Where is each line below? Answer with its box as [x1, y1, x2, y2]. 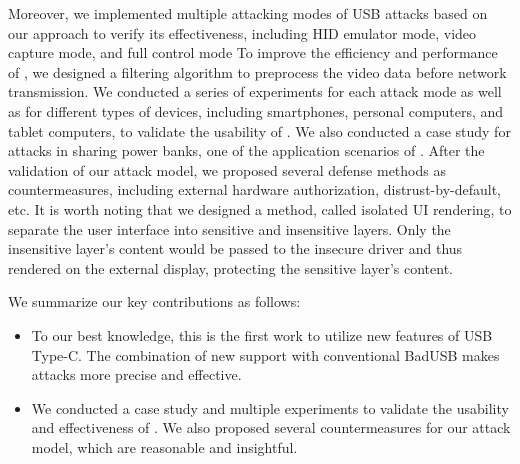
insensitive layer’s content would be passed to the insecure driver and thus [8, 238, 463, 259]
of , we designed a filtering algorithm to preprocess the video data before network [8, 61, 507, 82]
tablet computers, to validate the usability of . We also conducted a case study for [8, 120, 511, 141]
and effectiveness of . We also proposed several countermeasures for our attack [31, 417, 511, 438]
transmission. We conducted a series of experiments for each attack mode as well [8, 81, 502, 102]
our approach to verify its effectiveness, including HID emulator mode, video [8, 22, 477, 43]
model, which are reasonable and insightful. [31, 436, 298, 457]
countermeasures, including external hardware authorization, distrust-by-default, [8, 179, 501, 200]
